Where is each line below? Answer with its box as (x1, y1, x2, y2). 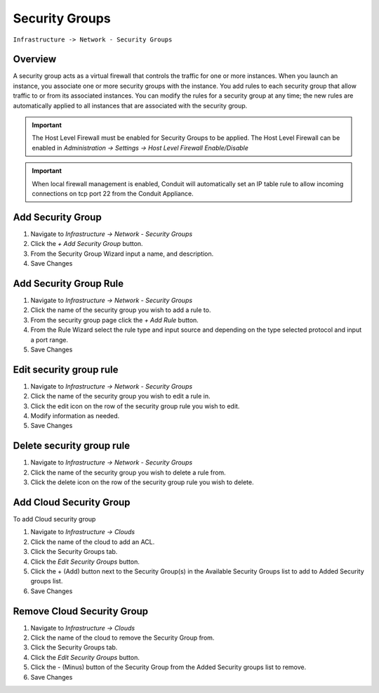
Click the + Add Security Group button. (30, 240, 143, 248)
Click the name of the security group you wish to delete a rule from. (30, 468, 226, 477)
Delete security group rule (13, 440, 130, 452)
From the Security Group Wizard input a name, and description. (30, 250, 214, 258)
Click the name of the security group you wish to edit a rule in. (30, 392, 211, 401)
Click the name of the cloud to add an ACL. (30, 538, 155, 546)
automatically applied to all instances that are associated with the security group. (13, 101, 248, 110)
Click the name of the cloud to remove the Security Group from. (30, 633, 215, 642)
